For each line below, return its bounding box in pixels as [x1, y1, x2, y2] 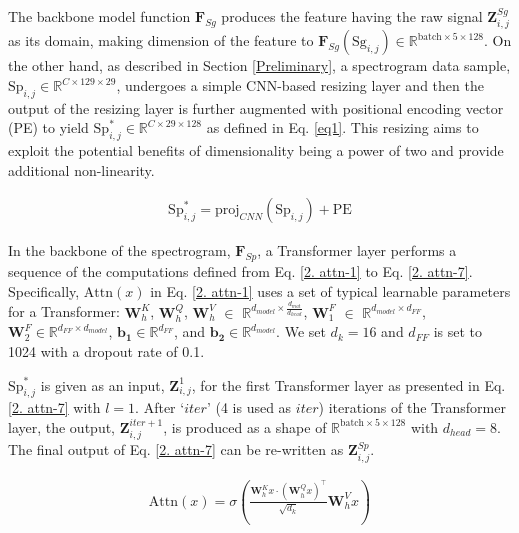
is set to [433, 321, 483, 342]
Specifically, [8, 280, 80, 301]
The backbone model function [8, 6, 191, 26]
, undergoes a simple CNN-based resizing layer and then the [116, 75, 484, 96]
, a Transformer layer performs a [257, 240, 457, 261]
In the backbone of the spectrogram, [8, 240, 231, 261]
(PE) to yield [8, 117, 89, 138]
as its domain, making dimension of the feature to [8, 30, 314, 51]
